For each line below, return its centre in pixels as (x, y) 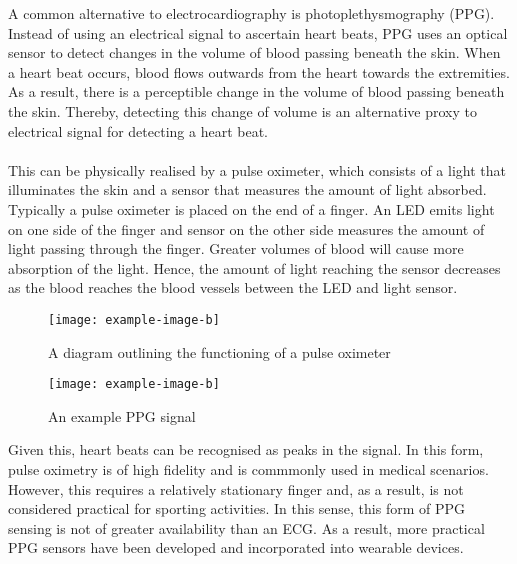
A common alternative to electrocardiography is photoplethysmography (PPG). (251, 13)
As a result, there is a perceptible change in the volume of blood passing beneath (256, 91)
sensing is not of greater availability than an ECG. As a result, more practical (246, 527)
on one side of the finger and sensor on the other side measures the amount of (246, 228)
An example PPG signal (122, 415)
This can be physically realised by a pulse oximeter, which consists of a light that (257, 169)
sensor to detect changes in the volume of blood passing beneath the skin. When (254, 52)
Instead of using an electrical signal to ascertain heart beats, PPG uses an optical (258, 32)
